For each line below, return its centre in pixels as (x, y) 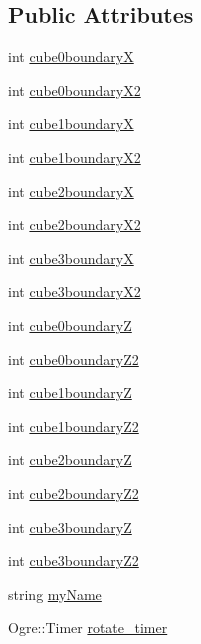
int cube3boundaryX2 (74, 291)
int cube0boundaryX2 (74, 89)
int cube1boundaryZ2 (73, 425)
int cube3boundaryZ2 (73, 560)
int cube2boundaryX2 (74, 224)
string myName (55, 593)
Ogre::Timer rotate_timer (88, 627)
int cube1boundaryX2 (74, 156)
